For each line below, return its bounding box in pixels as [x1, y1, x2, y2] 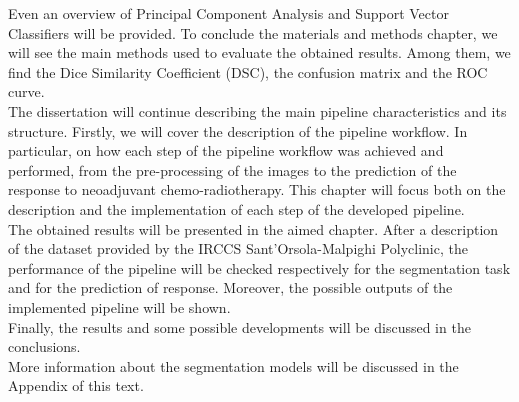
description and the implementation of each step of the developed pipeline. [8, 198, 465, 219]
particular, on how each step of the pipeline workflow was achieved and [8, 140, 444, 161]
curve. [8, 81, 45, 102]
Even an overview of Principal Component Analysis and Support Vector [8, 3, 449, 23]
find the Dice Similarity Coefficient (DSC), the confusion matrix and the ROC [8, 61, 488, 82]
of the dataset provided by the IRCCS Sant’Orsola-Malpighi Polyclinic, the [8, 238, 468, 259]
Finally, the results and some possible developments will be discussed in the [8, 316, 471, 337]
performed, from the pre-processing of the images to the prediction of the [8, 159, 457, 180]
